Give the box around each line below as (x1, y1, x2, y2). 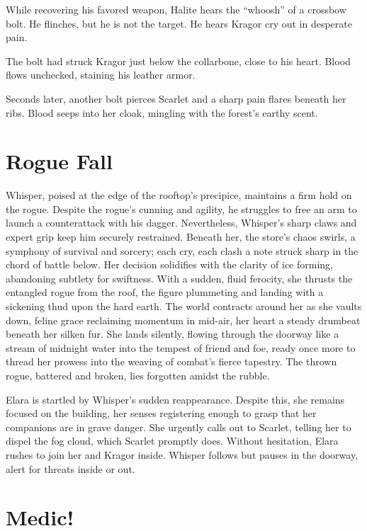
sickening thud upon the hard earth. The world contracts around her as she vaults (6, 299, 362, 314)
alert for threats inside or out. (6, 461, 135, 476)
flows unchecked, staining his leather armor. (6, 67, 196, 82)
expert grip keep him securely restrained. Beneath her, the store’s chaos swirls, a (6, 229, 356, 244)
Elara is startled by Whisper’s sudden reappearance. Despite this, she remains (6, 392, 345, 406)
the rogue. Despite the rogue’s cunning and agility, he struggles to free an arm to (6, 201, 357, 216)
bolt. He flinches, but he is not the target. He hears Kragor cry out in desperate (6, 16, 352, 30)
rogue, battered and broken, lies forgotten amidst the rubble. (6, 368, 270, 382)
